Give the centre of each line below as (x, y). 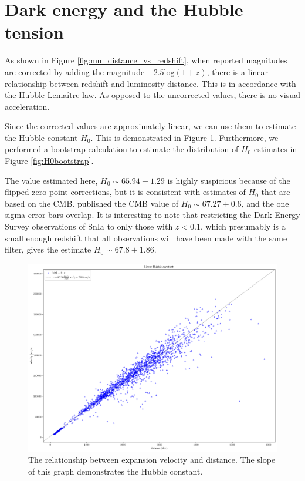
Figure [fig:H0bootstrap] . (49, 161)
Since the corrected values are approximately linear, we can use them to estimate (150, 126)
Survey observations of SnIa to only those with (89, 226)
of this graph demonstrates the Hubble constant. (116, 471)
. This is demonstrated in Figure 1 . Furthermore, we (184, 137)
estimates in (275, 149)
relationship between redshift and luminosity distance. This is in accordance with (150, 83)
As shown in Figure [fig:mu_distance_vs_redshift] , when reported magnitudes (146, 60)
